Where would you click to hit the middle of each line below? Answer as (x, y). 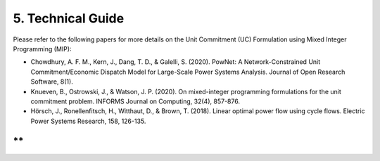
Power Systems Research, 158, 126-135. (88, 121)
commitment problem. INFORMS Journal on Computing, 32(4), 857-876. (135, 101)
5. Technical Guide (69, 18)
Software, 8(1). (52, 82)
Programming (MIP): (42, 49)
